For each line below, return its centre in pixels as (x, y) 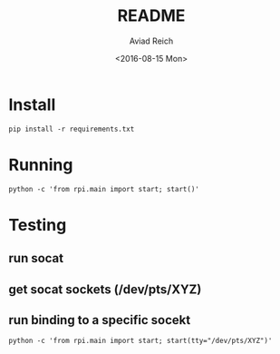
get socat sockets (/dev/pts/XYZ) (105, 289)
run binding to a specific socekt (100, 320)
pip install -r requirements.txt (72, 129)
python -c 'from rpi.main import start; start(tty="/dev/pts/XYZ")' (140, 341)
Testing (38, 225)
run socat (36, 258)
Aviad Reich (151, 41)
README (151, 16)
